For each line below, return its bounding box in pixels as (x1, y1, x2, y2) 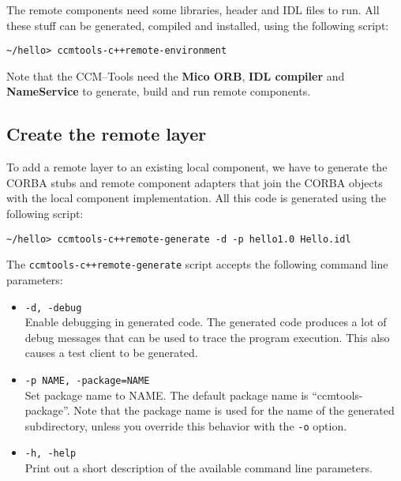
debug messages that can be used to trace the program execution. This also (24, 329, 390, 345)
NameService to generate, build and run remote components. (6, 83, 311, 100)
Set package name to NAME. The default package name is (24, 386, 309, 403)
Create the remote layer (6, 122, 207, 146)
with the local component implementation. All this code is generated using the (6, 190, 386, 206)
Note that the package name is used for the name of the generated (73, 402, 395, 419)
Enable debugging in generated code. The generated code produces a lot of (24, 314, 387, 330)
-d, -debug (24, 302, 82, 314)
